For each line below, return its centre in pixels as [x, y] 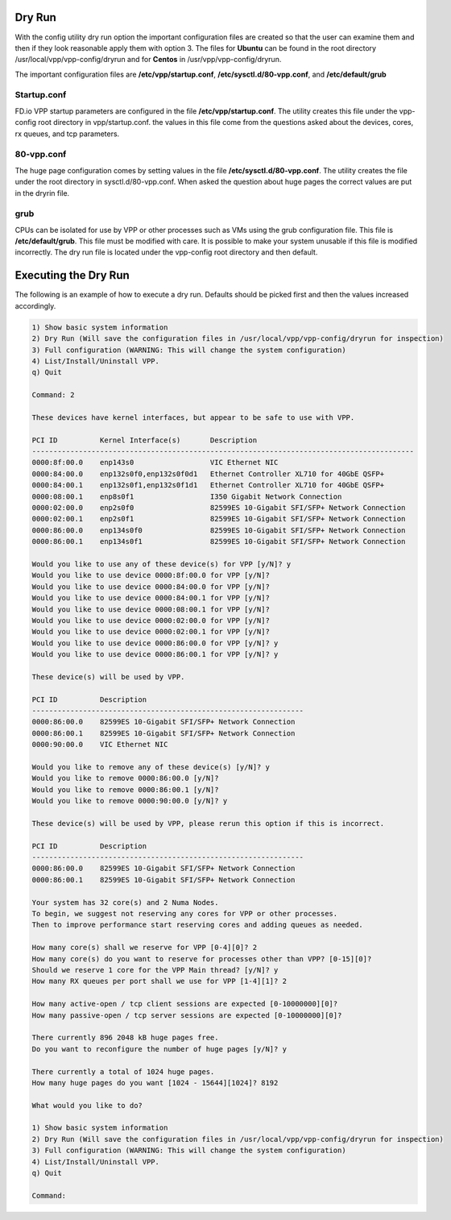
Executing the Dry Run [72, 275]
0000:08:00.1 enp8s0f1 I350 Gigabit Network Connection [187, 496]
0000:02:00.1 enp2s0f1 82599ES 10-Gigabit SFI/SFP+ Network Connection [219, 519]
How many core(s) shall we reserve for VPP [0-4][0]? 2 [145, 948]
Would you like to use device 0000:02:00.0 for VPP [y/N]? [151, 620]
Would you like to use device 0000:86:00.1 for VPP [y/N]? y [155, 654]
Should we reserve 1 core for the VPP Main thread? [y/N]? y [155, 970]
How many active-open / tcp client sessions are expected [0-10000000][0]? [185, 1004]
